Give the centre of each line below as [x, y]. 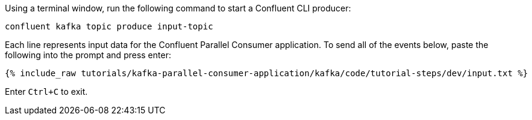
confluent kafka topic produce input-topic [109, 26]
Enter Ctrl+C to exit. [46, 91]
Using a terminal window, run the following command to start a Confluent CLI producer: [178, 8]
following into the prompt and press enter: [88, 55]
